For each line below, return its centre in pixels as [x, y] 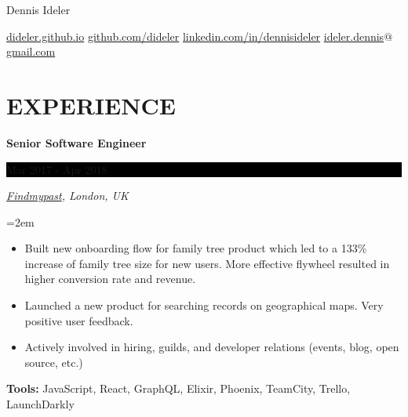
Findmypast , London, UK [67, 196]
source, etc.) [54, 362]
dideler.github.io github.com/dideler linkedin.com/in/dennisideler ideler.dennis [195, 36]
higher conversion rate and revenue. [110, 279]
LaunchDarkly [40, 404]
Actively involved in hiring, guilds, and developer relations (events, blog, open [212, 347]
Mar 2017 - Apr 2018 [57, 169]
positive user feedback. [79, 320]
